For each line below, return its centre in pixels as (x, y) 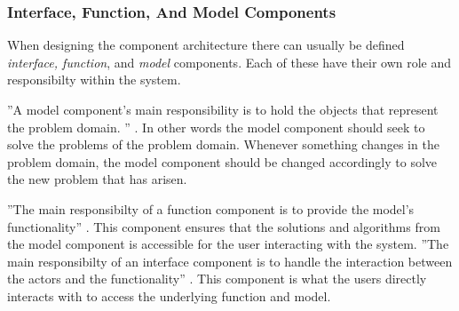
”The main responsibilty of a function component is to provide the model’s (211, 208)
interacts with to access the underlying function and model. (169, 295)
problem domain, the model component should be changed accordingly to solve (222, 161)
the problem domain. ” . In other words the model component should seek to (216, 127)
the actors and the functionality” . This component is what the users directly (217, 279)
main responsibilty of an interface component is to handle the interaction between (230, 261)
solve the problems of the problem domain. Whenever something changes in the (223, 144)
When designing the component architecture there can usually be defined (206, 45)
